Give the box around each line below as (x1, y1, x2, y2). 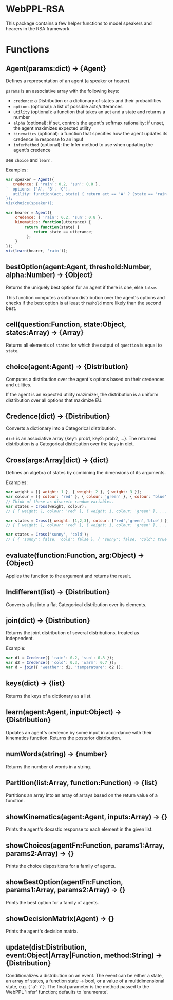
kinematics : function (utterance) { (15, 219, 91, 225)
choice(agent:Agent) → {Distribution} (6, 363, 129, 371)
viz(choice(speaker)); (6, 201, 54, 206)
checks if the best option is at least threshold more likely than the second (6, 300, 162, 306)
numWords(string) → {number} (6, 750, 108, 758)
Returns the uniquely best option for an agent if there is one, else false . (6, 284, 158, 290)
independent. (6, 635, 34, 642)
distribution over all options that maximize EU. (6, 397, 103, 403)
